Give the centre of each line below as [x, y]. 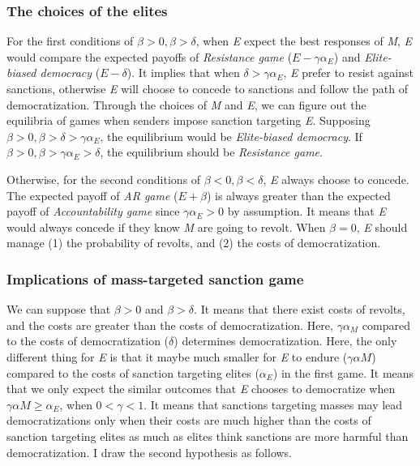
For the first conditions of [70, 41]
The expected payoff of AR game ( [92, 195]
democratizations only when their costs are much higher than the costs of [189, 420]
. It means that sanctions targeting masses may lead [273, 404]
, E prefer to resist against [348, 73]
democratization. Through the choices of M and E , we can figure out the [186, 104]
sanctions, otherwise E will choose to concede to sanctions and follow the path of [207, 88]
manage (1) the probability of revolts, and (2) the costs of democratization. [194, 243]
